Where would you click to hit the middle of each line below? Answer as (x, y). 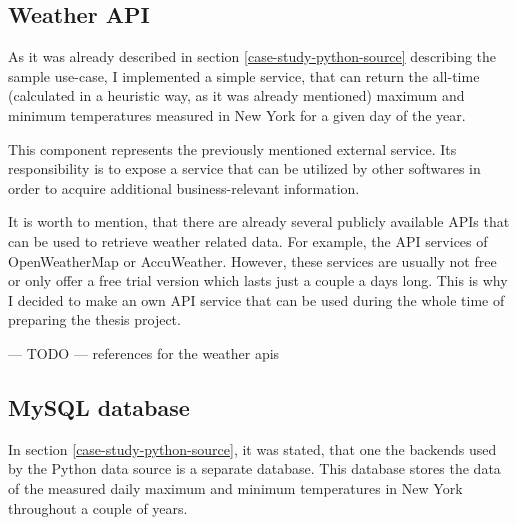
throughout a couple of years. (98, 507)
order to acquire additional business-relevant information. (184, 187)
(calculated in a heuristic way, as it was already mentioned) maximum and (236, 95)
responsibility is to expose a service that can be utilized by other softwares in (244, 168)
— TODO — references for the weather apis (144, 352)
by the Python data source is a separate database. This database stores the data (254, 468)
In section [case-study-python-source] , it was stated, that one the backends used (252, 448)
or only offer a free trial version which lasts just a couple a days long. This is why (258, 280)
